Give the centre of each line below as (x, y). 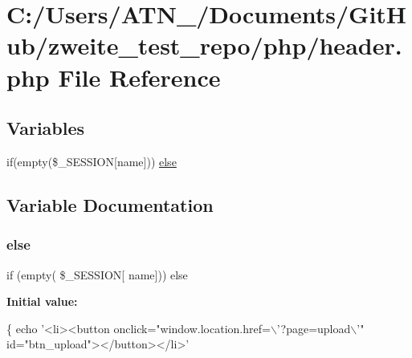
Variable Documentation (110, 204)
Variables (46, 128)
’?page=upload (314, 328)
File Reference (139, 77)
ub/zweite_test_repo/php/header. (204, 45)
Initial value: (42, 301)
